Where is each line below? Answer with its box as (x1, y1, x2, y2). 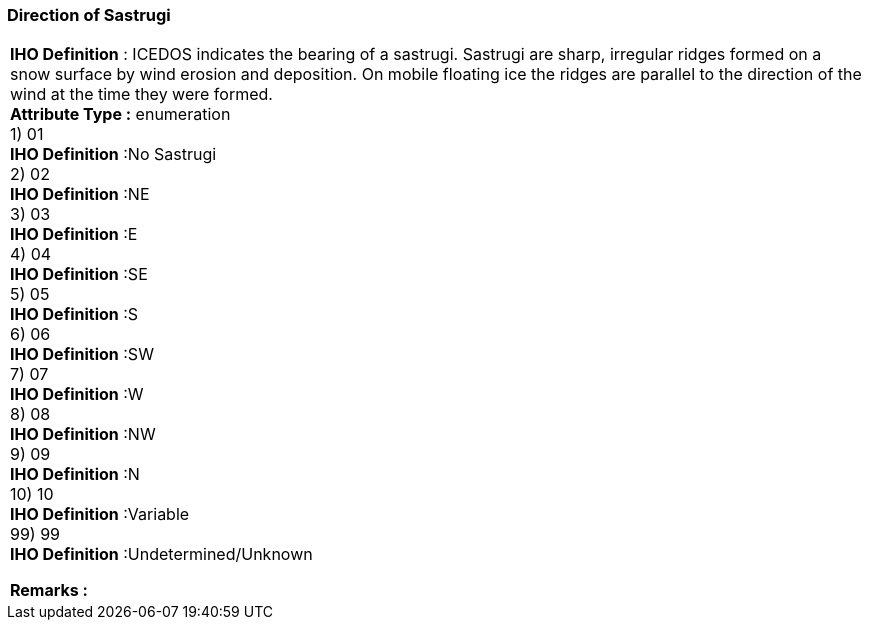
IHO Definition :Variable (10, 504, 190, 525)
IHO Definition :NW (10, 424, 156, 445)
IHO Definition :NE (10, 184, 150, 205)
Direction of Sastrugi (7, 5, 171, 25)
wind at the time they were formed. (10, 84, 273, 105)
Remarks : (10, 580, 88, 601)
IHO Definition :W (10, 384, 144, 405)
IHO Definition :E (10, 224, 138, 245)
